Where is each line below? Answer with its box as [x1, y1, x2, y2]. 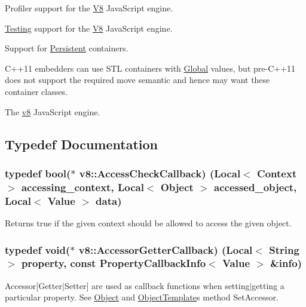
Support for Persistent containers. [5, 42, 128, 54]
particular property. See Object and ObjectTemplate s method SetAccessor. [5, 291, 279, 303]
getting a [252, 279, 284, 291]
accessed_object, [214, 179, 297, 194]
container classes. [5, 85, 68, 97]
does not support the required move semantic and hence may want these [5, 73, 270, 86]
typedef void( [5, 242, 71, 257]
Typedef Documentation [5, 134, 158, 153]
